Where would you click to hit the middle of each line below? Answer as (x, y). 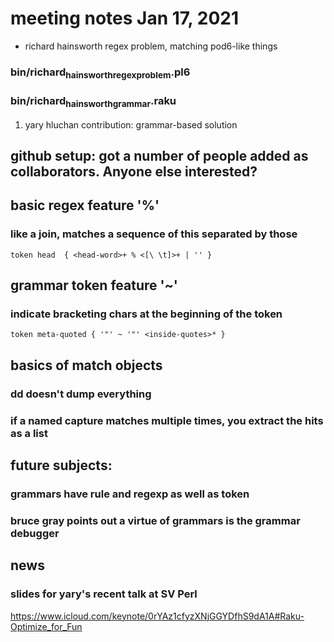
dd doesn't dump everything (81, 394)
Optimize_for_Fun (46, 626)
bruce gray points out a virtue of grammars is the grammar (155, 520)
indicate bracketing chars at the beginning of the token (146, 314)
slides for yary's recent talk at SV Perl (104, 594)
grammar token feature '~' (94, 285)
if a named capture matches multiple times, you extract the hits (167, 420)
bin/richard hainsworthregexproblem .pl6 (100, 73)
